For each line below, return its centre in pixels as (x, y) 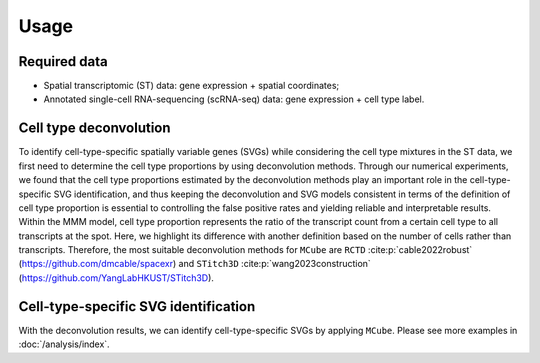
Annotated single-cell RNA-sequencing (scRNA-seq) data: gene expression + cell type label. (234, 99)
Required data (63, 61)
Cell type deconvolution (94, 128)
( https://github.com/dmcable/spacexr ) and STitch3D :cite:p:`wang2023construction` (195, 264)
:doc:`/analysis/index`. (64, 344)
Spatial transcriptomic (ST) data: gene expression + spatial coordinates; (191, 86)
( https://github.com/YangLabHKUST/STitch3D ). (116, 277)
